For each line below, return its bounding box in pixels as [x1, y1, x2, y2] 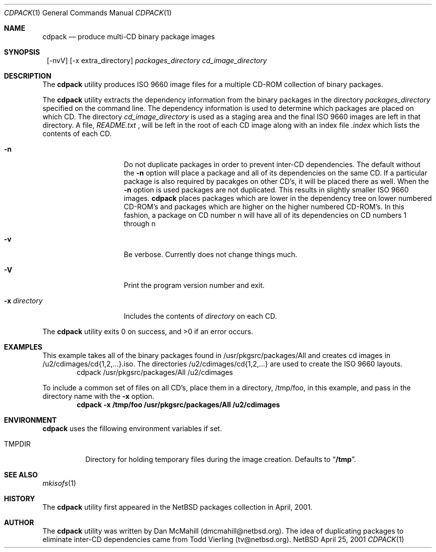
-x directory [4, 296, 43, 305]
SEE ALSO [4, 470, 38, 479]
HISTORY [4, 494, 35, 503]
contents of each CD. [42, 129, 112, 138]
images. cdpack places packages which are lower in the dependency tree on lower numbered [123, 194, 432, 202]
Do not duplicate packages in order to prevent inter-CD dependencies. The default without [123, 160, 421, 169]
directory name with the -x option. [42, 392, 154, 400]
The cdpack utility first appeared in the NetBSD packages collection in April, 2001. [42, 503, 313, 511]
